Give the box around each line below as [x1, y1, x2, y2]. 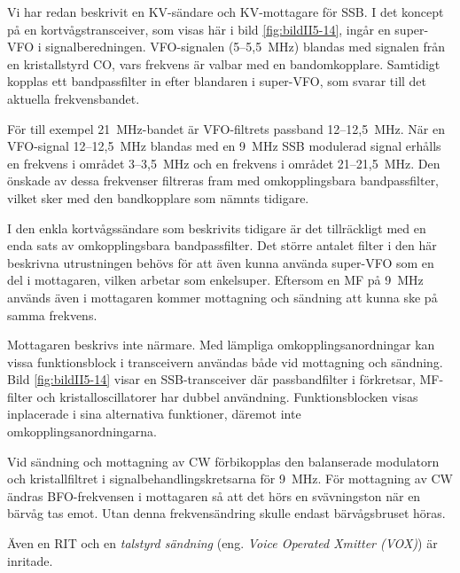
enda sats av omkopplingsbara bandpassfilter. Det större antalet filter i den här [7, 236, 437, 255]
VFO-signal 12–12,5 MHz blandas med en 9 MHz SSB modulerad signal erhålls [7, 137, 441, 155]
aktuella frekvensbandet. [7, 89, 140, 107]
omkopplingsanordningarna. [7, 422, 157, 441]
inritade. [7, 551, 53, 569]
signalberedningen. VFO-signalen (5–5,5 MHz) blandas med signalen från [45, 37, 445, 56]
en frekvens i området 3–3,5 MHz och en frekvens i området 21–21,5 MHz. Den [7, 153, 441, 172]
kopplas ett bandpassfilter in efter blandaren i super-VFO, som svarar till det [7, 72, 427, 90]
